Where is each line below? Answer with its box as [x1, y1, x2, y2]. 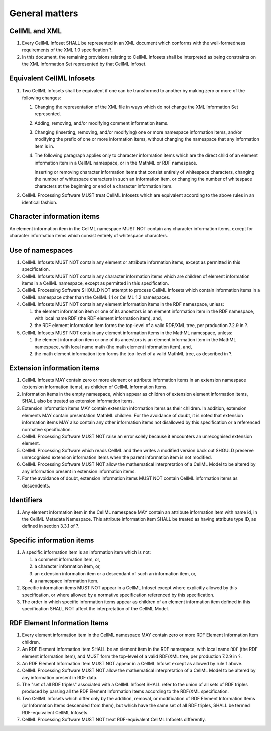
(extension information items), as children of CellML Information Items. [22, 384, 168, 390]
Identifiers [9, 496, 43, 504]
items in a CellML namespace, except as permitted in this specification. [22, 280, 169, 286]
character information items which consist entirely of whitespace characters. [9, 232, 168, 238]
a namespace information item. [34, 578, 99, 584]
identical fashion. [22, 199, 58, 205]
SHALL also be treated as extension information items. [22, 398, 134, 404]
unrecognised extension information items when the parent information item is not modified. [22, 454, 212, 460]
